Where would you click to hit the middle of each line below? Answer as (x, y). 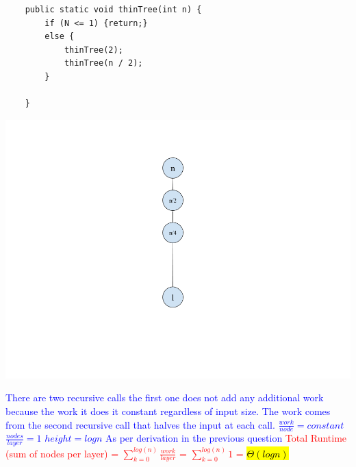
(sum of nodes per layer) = (62, 453)
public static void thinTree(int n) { (113, 10)
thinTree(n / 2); (103, 63)
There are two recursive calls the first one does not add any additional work (165, 397)
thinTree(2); (93, 50)
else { (60, 37)
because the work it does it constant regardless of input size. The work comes (168, 411)
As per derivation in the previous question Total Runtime (226, 438)
